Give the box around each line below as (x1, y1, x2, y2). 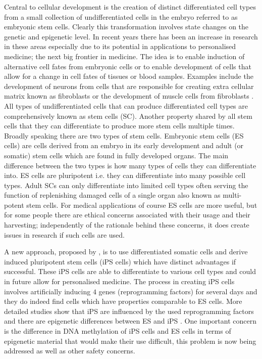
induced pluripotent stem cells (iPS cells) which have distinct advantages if (4, 256, 236, 266)
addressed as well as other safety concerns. (4, 345, 135, 356)
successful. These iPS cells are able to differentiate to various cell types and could (4, 266, 256, 277)
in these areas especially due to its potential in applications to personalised (4, 41, 236, 52)
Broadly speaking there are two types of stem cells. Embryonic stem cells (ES (4, 130, 244, 141)
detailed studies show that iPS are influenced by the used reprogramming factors (4, 305, 254, 316)
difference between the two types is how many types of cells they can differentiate (4, 160, 256, 170)
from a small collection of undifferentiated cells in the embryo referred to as (4, 11, 238, 22)
